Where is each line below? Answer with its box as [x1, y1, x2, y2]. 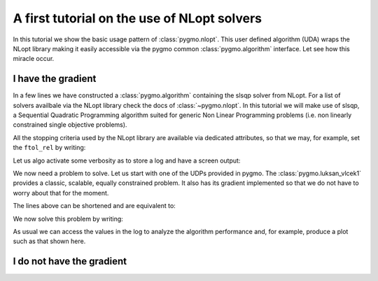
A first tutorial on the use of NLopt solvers [13, 11, 262, 26]
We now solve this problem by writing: [13, 214, 124, 223]
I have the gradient [13, 73, 97, 85]
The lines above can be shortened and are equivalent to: [13, 202, 176, 210]
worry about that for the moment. [13, 189, 109, 197]
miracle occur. [13, 55, 55, 63]
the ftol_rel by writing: [13, 144, 86, 152]
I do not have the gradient [13, 256, 127, 268]
